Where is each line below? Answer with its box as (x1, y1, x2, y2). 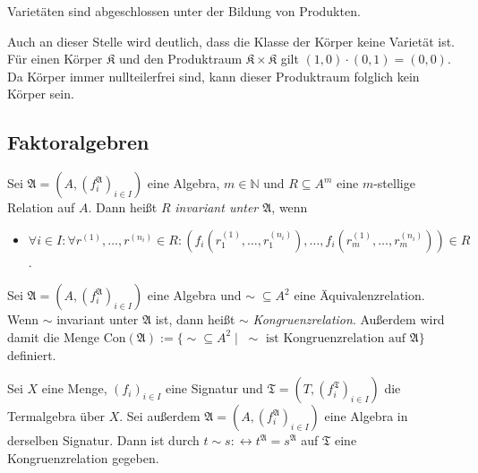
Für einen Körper (7, 49, 103, 68)
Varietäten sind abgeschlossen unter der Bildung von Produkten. (7, 2, 361, 20)
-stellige (373, 174, 415, 193)
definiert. (7, 345, 56, 364)
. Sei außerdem (119, 407, 201, 426)
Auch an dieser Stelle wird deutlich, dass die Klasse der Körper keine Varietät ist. (7, 31, 456, 50)
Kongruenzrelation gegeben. (7, 448, 159, 467)
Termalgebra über (7, 407, 106, 426)
